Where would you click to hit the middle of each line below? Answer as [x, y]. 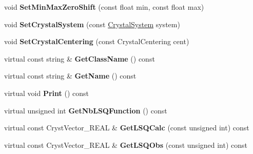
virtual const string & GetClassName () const [80, 58]
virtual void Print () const [46, 93]
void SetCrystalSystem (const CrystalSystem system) [92, 24]
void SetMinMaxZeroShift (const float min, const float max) [104, 7]
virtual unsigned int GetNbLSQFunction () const [86, 110]
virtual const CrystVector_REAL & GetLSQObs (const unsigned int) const [126, 145]
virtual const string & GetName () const [70, 76]
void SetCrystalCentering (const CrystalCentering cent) [97, 41]
